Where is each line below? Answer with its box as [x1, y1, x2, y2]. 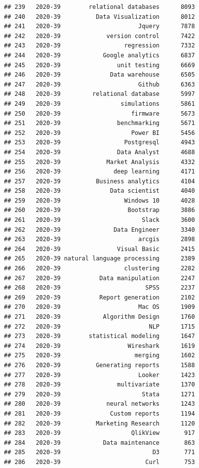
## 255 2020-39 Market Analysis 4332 [4, 158, 195, 166]
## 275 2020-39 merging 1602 [4, 352, 195, 359]
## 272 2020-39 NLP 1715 [4, 323, 195, 330]
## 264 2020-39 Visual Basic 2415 [4, 245, 195, 253]
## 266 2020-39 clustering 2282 [4, 265, 195, 272]
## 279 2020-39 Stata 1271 [4, 390, 195, 398]
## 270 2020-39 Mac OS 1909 [4, 303, 195, 311]
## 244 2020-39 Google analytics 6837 [4, 51, 195, 59]
